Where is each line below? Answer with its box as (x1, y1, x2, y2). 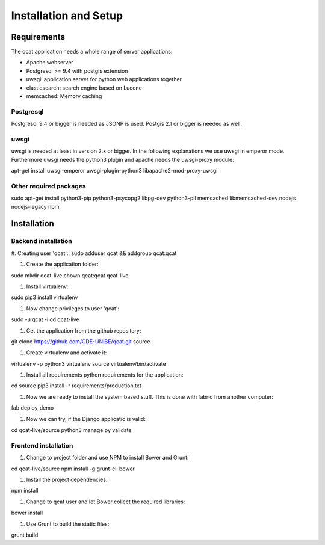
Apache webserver (26, 59, 73, 66)
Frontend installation (11, 441, 73, 449)
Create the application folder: (26, 260, 99, 268)
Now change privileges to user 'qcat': (26, 304, 120, 312)
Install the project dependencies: (26, 476, 108, 483)
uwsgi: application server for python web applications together (26, 76, 182, 83)
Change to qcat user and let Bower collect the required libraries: (26, 498, 185, 505)
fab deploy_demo (11, 404, 54, 411)
